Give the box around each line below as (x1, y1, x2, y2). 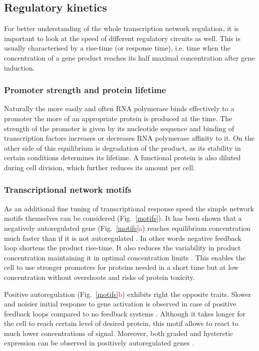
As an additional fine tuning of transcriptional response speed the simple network (4, 203, 254, 213)
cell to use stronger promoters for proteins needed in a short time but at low (4, 262, 239, 272)
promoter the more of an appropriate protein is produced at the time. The (4, 113, 232, 123)
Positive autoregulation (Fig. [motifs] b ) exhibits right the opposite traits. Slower (4, 288, 251, 299)
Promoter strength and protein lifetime (4, 84, 166, 96)
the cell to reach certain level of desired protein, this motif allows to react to (4, 318, 238, 328)
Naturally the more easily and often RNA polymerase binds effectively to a (4, 103, 234, 114)
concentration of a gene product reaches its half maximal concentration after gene (4, 52, 255, 63)
